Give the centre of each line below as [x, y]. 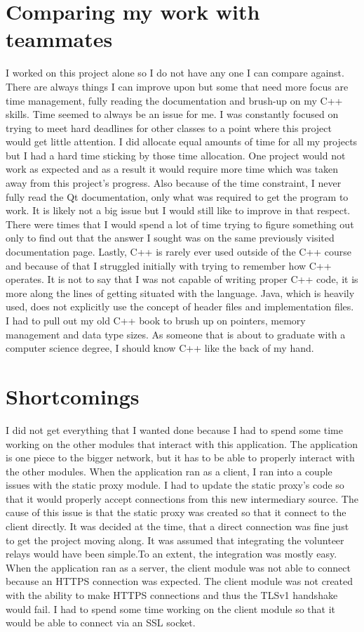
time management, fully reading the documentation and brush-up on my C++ [174, 100]
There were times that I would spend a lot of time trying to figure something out [180, 224]
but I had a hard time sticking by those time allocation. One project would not [176, 155]
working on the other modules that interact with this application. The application [182, 443]
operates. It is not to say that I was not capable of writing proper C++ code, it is [182, 279]
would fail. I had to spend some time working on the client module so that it [171, 608]
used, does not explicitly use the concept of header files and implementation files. [180, 307]
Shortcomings [73, 396]
